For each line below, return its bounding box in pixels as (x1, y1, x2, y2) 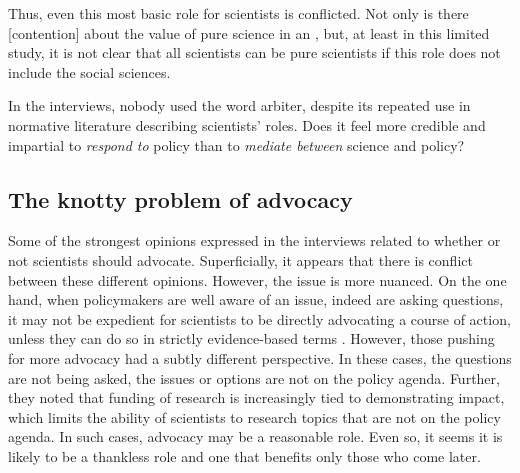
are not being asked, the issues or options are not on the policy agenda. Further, (8, 367, 500, 388)
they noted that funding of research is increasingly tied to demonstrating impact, (8, 387, 505, 408)
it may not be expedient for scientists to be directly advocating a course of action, (8, 308, 511, 329)
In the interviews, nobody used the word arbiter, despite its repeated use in (8, 95, 471, 116)
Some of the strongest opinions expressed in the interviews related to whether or (8, 230, 501, 251)
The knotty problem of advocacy (8, 183, 353, 214)
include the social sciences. (8, 61, 171, 82)
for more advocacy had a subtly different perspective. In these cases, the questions (8, 347, 512, 368)
